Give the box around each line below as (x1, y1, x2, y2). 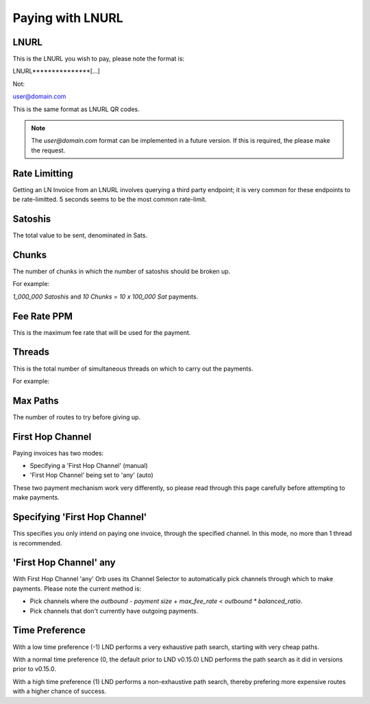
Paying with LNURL (12, 10, 123, 25)
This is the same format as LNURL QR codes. (12, 105, 140, 113)
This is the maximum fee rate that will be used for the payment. (12, 328, 191, 336)
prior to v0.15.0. (12, 665, 56, 673)
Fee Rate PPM (12, 310, 73, 322)
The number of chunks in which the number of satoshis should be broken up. (12, 267, 231, 275)
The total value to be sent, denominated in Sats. (12, 231, 147, 239)
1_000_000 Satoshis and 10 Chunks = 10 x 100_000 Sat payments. (12, 292, 199, 301)
